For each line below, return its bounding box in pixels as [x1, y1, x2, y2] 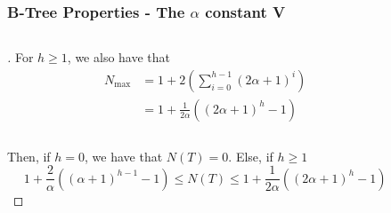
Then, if [7, 146, 51, 165]
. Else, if [228, 146, 273, 165]
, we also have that [67, 48, 171, 67]
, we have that [85, 146, 163, 165]
